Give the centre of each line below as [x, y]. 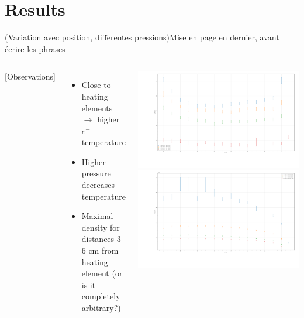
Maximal [97, 216]
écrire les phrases [35, 48]
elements [97, 107]
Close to [96, 85]
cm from [103, 250]
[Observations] [30, 76]
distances [98, 239]
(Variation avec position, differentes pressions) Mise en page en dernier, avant [142, 37]
